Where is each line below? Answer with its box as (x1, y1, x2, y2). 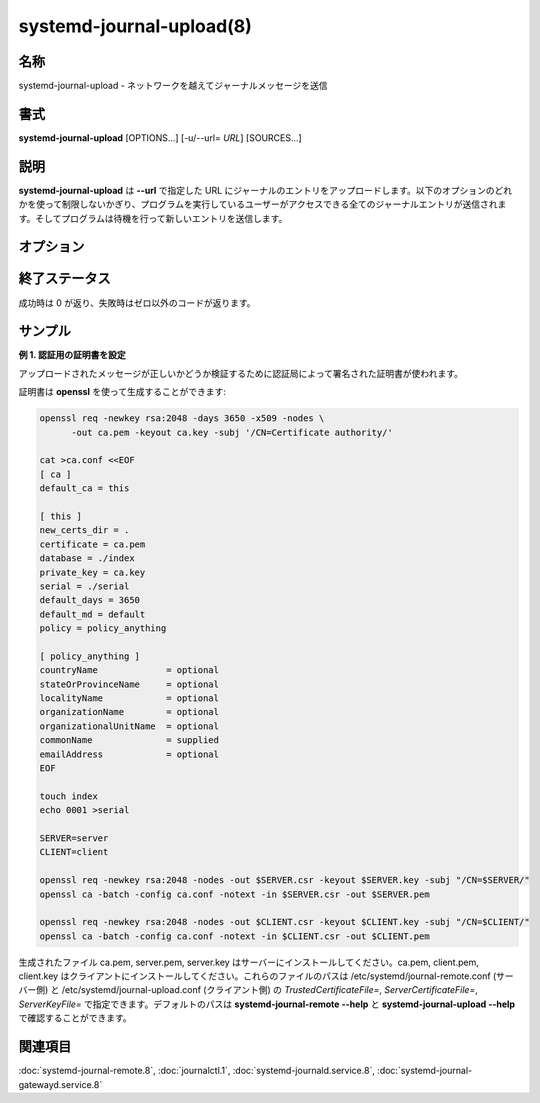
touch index (39, 790, 99, 802)
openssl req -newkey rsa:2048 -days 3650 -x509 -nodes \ (39, 413, 325, 424)
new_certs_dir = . (39, 525, 130, 536)
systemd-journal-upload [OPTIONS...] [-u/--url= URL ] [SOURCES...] (18, 131, 302, 144)
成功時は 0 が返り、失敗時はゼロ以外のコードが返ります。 (18, 296, 256, 309)
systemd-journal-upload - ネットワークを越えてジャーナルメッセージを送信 (18, 80, 328, 92)
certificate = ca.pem (39, 538, 146, 550)
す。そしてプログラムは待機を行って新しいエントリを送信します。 (18, 212, 288, 224)
